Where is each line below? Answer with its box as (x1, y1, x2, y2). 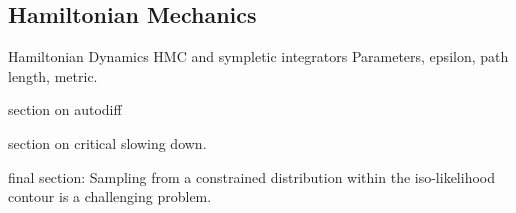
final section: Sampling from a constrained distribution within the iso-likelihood (8, 166, 496, 187)
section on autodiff (8, 99, 122, 120)
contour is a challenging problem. (8, 186, 212, 207)
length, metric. (8, 65, 98, 86)
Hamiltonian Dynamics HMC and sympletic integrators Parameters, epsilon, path (8, 46, 509, 67)
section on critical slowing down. (8, 132, 207, 153)
